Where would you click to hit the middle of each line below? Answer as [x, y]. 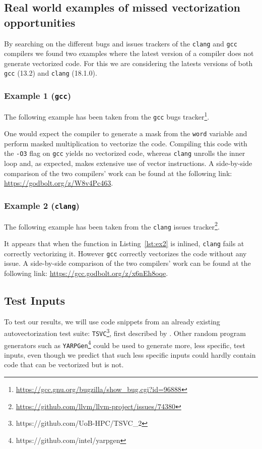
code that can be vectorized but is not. [64, 364]
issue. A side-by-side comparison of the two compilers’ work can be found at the [127, 263]
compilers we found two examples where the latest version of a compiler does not [129, 53]
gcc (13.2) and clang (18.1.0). [51, 73]
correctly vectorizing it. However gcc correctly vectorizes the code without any [125, 253]
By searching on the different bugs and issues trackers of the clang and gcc [121, 43]
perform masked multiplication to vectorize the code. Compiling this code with [126, 143]
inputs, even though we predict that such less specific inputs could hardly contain [130, 354]
